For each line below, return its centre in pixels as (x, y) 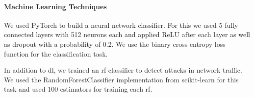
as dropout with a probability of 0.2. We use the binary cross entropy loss (115, 44)
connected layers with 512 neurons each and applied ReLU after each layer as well (127, 34)
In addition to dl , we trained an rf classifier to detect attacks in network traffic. (123, 70)
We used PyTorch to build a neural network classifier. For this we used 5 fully (121, 25)
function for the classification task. (56, 53)
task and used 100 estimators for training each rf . (78, 89)
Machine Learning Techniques (55, 6)
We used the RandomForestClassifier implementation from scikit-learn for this (121, 79)
